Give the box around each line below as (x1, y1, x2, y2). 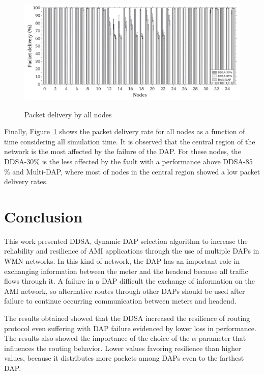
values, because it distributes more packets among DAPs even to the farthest (4, 353, 244, 363)
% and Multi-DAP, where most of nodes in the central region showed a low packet (4, 166, 260, 177)
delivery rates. (4, 176, 48, 187)
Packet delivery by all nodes (24, 109, 112, 119)
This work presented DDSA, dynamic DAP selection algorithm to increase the (4, 235, 248, 246)
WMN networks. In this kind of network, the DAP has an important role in (4, 256, 240, 266)
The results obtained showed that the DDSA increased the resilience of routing (4, 313, 250, 323)
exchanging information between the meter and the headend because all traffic (4, 265, 248, 276)
